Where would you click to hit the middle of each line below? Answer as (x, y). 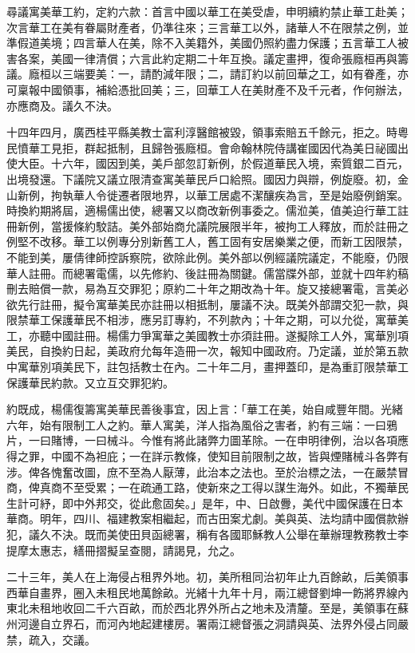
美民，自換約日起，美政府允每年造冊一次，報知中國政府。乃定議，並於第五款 (207, 351)
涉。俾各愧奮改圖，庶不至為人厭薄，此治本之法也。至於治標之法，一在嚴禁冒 (207, 471)
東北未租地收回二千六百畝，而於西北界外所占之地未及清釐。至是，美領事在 (202, 608)
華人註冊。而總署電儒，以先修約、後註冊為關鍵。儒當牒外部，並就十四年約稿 (207, 273)
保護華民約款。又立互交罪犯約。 (90, 382)
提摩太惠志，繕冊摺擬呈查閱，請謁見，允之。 (124, 550)
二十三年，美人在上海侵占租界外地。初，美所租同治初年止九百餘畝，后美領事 (207, 577)
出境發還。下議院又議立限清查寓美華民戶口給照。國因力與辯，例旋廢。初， (202, 178)
